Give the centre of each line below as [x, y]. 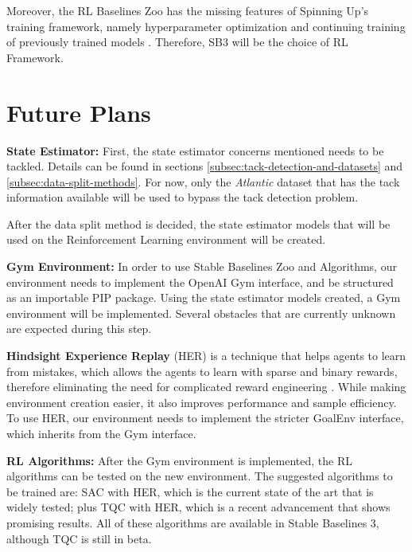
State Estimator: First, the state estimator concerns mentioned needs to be [195, 150]
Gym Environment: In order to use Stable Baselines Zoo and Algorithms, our [202, 266]
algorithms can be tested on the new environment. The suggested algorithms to [200, 476]
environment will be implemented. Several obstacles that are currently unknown [201, 313]
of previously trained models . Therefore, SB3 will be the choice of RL [177, 42]
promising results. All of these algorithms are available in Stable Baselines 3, [193, 522]
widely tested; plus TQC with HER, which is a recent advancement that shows [198, 507]
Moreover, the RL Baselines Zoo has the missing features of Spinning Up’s [188, 10]
